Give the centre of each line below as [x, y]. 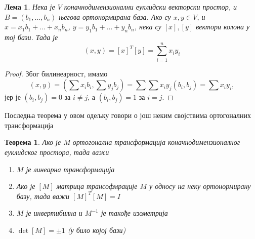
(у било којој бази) [97, 230]
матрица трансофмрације [97, 186]
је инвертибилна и [54, 213]
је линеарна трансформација [70, 169]
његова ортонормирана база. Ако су [115, 16]
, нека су [148, 27]
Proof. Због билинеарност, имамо [56, 73]
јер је [13, 97]
